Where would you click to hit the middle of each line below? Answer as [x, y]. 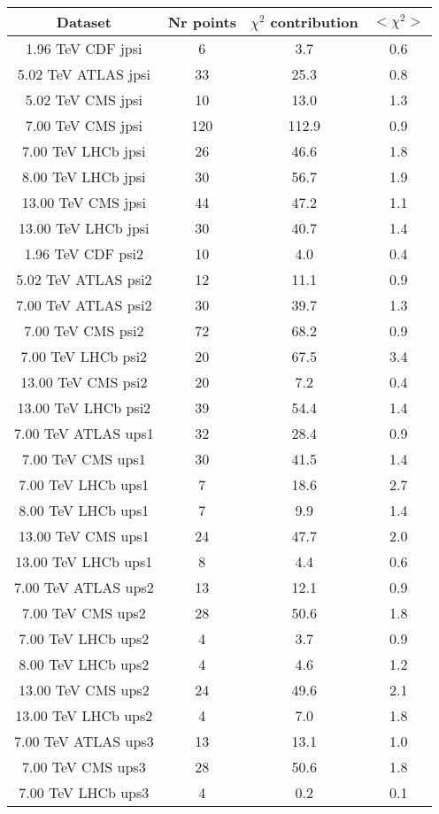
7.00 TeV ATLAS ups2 [84, 587]
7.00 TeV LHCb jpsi [84, 151]
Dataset [84, 22]
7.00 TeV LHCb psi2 [84, 356]
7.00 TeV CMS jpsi [84, 125]
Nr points [202, 22]
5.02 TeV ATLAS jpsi [84, 74]
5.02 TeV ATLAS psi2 [84, 279]
